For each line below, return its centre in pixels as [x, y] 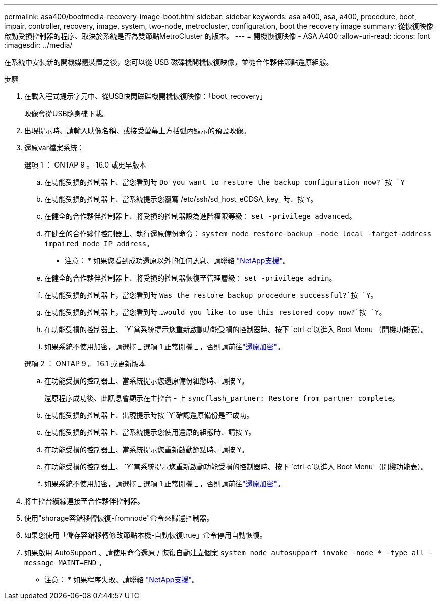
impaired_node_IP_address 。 [99, 243]
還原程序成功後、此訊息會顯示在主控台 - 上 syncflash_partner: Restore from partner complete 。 [222, 398]
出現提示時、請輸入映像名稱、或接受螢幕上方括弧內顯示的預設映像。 [137, 130]
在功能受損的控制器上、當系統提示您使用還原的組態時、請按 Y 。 [150, 432]
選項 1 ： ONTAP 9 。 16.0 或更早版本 [86, 165]
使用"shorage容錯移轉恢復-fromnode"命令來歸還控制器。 [119, 518]
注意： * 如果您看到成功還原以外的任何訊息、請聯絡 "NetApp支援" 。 [177, 261]
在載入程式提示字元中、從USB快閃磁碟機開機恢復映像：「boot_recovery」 [146, 96]
